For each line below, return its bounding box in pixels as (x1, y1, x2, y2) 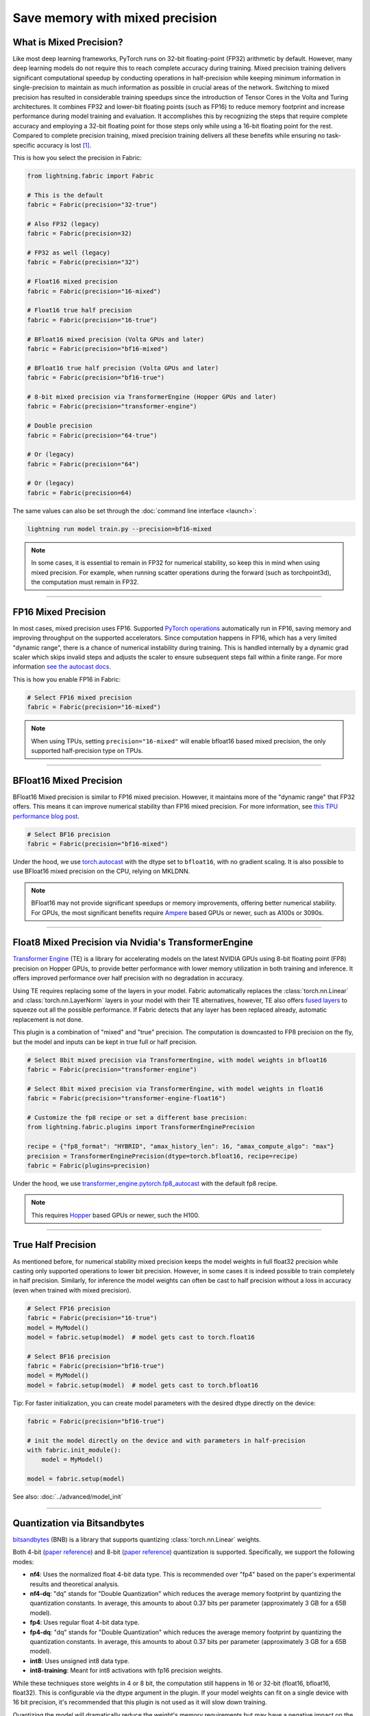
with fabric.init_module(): (27, 1446, 121, 1454)
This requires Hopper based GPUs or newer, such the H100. (31, 1211, 200, 1219)
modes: (12, 1557, 34, 1566)
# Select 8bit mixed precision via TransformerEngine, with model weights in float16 (27, 1085, 323, 1093)
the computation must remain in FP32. (31, 577, 139, 586)
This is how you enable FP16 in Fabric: (12, 675, 121, 683)
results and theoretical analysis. (29, 1579, 120, 1588)
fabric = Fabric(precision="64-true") (27, 431, 158, 439)
